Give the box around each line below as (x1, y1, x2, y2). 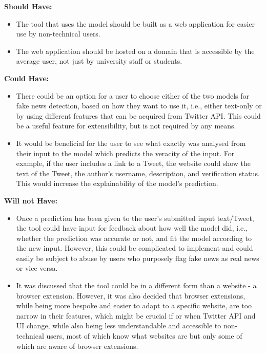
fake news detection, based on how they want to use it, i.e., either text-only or (16, 100, 262, 111)
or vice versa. (16, 263, 58, 273)
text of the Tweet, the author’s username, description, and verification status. (16, 168, 260, 178)
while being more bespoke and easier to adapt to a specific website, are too (16, 300, 252, 311)
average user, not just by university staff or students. (16, 55, 182, 66)
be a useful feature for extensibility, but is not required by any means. (16, 120, 236, 131)
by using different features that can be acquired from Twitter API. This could (16, 110, 261, 121)
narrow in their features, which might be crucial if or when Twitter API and (16, 310, 256, 321)
